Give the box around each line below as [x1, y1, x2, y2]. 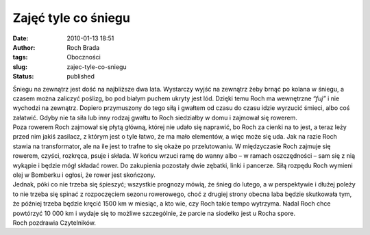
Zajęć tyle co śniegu [12, 10, 130, 25]
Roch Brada [66, 43, 100, 51]
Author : [12, 43, 36, 51]
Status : [12, 72, 34, 81]
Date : [12, 34, 29, 42]
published [66, 72, 95, 81]
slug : [12, 62, 27, 71]
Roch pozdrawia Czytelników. [12, 219, 96, 227]
